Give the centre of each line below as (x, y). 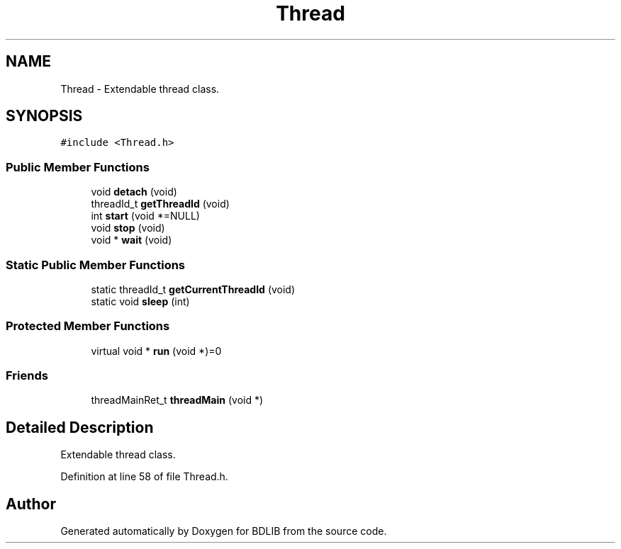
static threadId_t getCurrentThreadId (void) (193, 289)
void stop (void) (128, 228)
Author (31, 504)
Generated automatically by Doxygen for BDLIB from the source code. (224, 531)
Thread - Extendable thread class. (140, 89)
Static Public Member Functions (96, 265)
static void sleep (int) (140, 301)
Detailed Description (80, 427)
